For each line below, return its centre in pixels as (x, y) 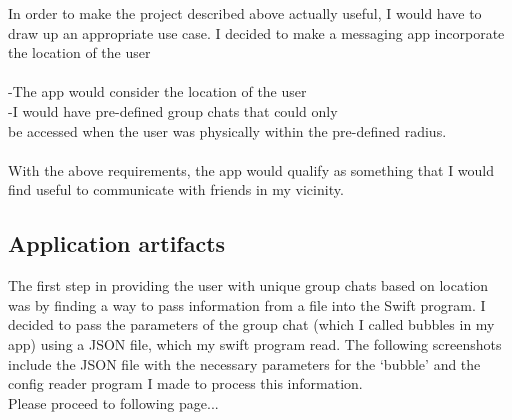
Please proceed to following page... (113, 402)
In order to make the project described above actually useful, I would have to (245, 13)
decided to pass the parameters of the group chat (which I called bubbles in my (251, 324)
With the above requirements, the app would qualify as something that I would (251, 169)
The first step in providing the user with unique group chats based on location (248, 285)
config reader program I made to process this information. (185, 383)
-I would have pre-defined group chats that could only (173, 110)
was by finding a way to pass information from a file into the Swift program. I (247, 304)
